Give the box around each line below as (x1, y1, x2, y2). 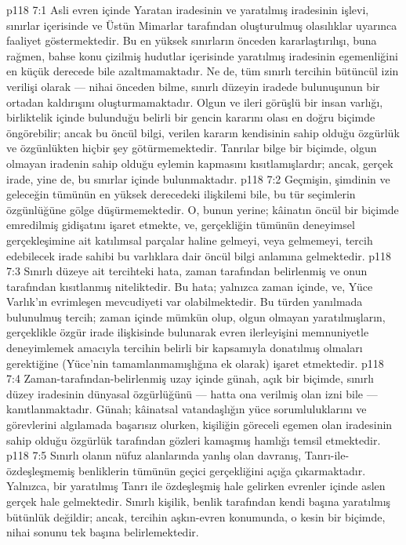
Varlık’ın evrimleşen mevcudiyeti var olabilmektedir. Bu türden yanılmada (6, 293, 363, 310)
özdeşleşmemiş (6, 462, 75, 478)
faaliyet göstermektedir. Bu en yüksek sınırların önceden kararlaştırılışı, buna (6, 32, 377, 49)
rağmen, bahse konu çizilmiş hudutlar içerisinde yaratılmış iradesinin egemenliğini (6, 47, 398, 64)
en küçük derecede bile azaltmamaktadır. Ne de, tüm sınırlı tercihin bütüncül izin (6, 63, 399, 79)
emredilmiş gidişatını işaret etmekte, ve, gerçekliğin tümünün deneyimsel (6, 216, 355, 233)
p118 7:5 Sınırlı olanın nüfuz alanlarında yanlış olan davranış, (6, 447, 302, 463)
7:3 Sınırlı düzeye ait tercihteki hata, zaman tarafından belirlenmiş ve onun (6, 263, 368, 279)
